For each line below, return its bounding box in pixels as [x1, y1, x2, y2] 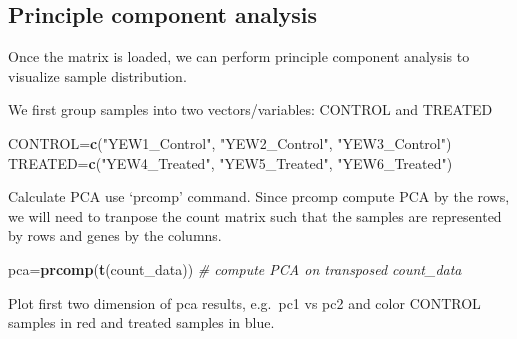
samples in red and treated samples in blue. [8, 312, 275, 333]
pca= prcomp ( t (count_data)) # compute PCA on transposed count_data [8, 258, 462, 279]
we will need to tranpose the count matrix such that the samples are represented [8, 205, 502, 226]
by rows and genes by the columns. [8, 225, 222, 246]
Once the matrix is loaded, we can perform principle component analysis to [8, 46, 470, 67]
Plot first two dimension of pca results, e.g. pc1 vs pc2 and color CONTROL [8, 292, 481, 313]
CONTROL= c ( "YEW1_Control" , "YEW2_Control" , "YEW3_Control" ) [8, 132, 452, 153]
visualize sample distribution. [8, 65, 187, 86]
